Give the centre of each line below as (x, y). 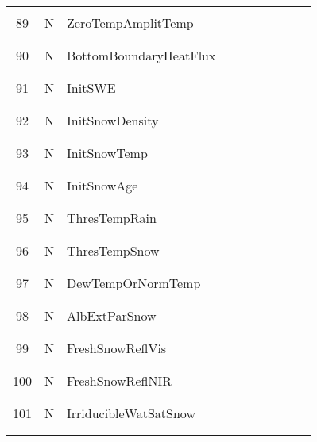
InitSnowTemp (107, 153)
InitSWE (91, 88)
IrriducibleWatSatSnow (131, 413)
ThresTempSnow (113, 250)
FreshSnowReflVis (117, 348)
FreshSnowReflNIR (119, 381)
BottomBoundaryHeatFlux (141, 55)
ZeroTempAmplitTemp (130, 23)
